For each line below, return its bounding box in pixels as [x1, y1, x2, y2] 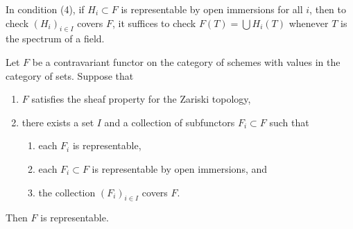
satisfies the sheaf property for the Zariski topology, [31, 92, 251, 106]
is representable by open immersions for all [121, 2, 303, 16]
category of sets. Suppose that [6, 68, 134, 83]
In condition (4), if [6, 2, 85, 16]
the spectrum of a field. [6, 31, 105, 46]
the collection [38, 185, 96, 199]
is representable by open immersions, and [92, 161, 268, 176]
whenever [289, 15, 329, 30]
